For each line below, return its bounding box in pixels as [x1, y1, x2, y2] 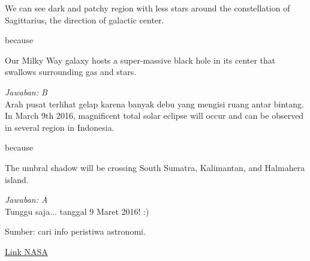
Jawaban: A [5, 193, 48, 206]
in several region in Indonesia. [5, 121, 115, 133]
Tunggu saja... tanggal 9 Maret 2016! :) [5, 205, 149, 217]
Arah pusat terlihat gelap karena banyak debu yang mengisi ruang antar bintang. [5, 97, 304, 110]
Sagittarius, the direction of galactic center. [5, 13, 164, 26]
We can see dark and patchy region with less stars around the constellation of [5, 2, 290, 14]
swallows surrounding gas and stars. [5, 65, 137, 78]
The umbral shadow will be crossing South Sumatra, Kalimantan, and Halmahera [5, 161, 305, 173]
